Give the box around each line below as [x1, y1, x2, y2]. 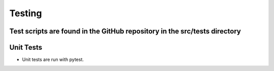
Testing [9, 8, 42, 19]
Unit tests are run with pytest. [22, 56, 84, 63]
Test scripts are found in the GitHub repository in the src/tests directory [9, 27, 241, 35]
